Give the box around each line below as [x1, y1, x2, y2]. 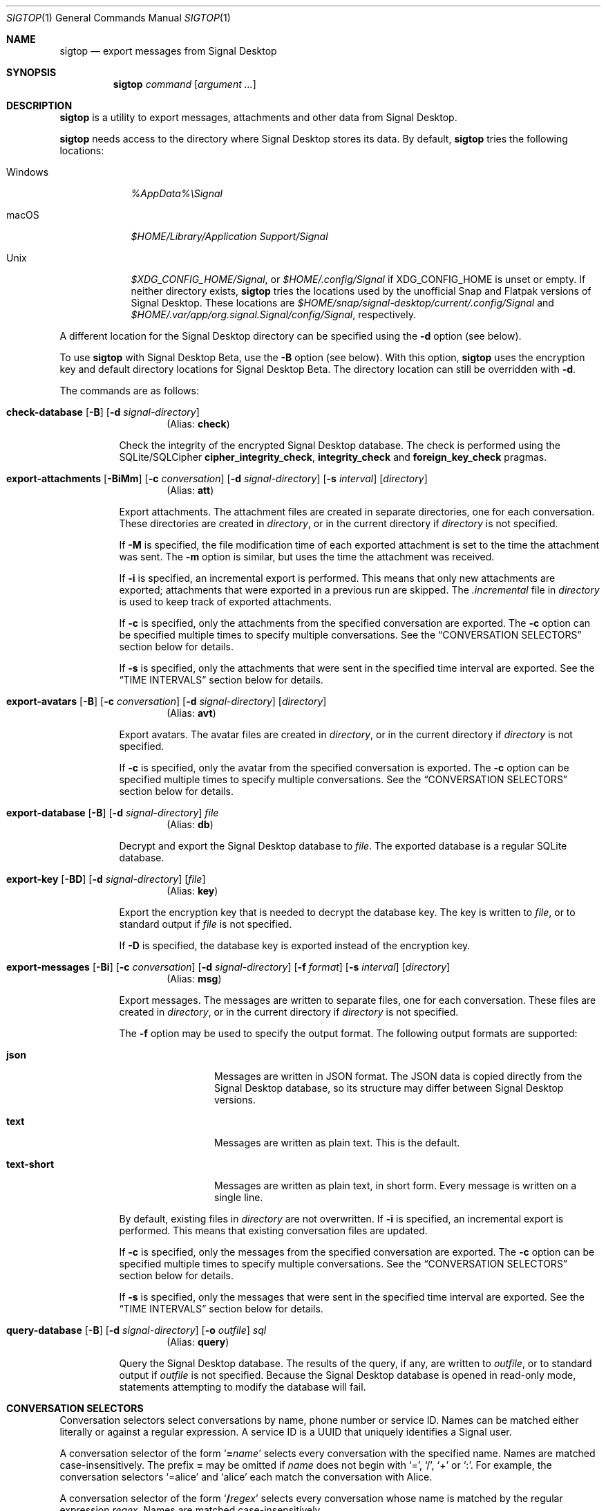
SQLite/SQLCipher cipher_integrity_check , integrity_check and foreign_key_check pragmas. [119, 451, 547, 463]
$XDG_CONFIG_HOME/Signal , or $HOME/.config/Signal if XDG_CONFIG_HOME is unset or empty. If [131, 273, 586, 285]
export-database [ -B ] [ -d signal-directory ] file [6, 807, 219, 818]
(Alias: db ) [167, 818, 214, 830]
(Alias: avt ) [167, 707, 216, 719]
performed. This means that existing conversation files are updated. [119, 1225, 428, 1236]
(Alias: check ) [167, 418, 230, 430]
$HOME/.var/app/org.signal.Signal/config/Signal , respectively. [131, 309, 416, 320]
